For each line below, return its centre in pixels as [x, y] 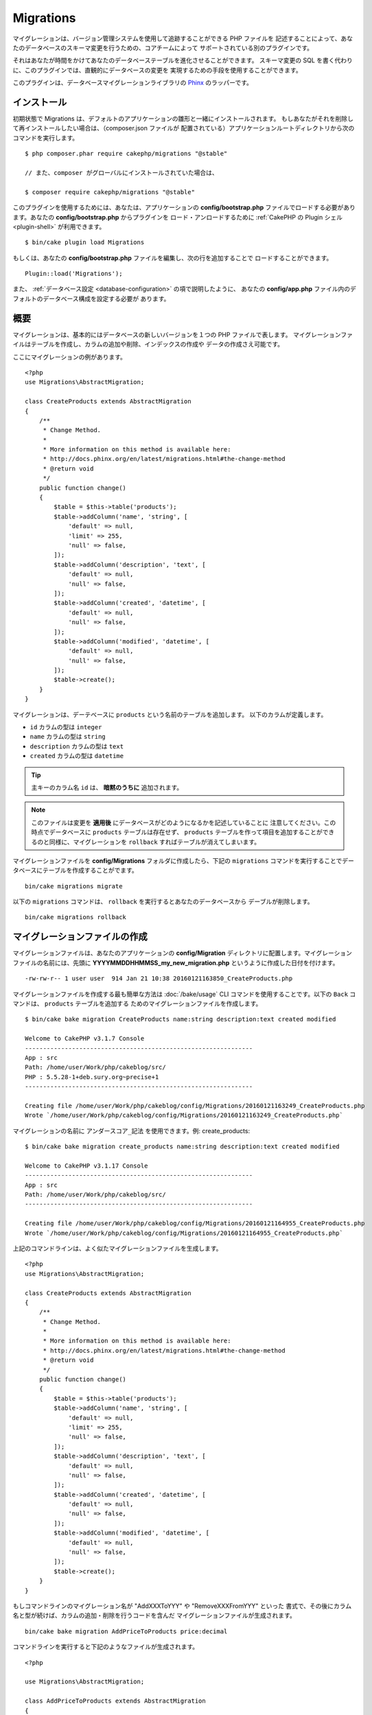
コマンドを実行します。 [46, 138]
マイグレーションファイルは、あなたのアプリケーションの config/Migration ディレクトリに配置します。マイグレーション [183, 953]
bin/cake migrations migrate [74, 886]
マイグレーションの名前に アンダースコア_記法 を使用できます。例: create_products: [131, 1131]
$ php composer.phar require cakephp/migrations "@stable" [126, 154]
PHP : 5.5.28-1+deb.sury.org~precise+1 [92, 1077]
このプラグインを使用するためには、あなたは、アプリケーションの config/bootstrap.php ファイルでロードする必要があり [184, 208]
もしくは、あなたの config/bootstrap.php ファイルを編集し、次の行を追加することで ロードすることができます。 [173, 258]
